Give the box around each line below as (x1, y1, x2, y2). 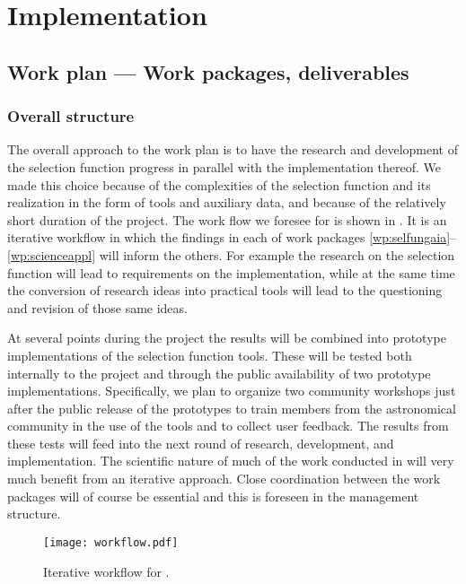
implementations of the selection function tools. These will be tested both (7, 345, 412, 364)
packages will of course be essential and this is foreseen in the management (7, 486, 419, 505)
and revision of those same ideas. (7, 298, 188, 317)
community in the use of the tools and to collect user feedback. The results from (7, 416, 449, 435)
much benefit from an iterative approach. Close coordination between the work (7, 469, 441, 488)
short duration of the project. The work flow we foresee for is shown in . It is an (7, 210, 447, 229)
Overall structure (7, 105, 135, 127)
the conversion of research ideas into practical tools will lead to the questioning (7, 281, 443, 300)
